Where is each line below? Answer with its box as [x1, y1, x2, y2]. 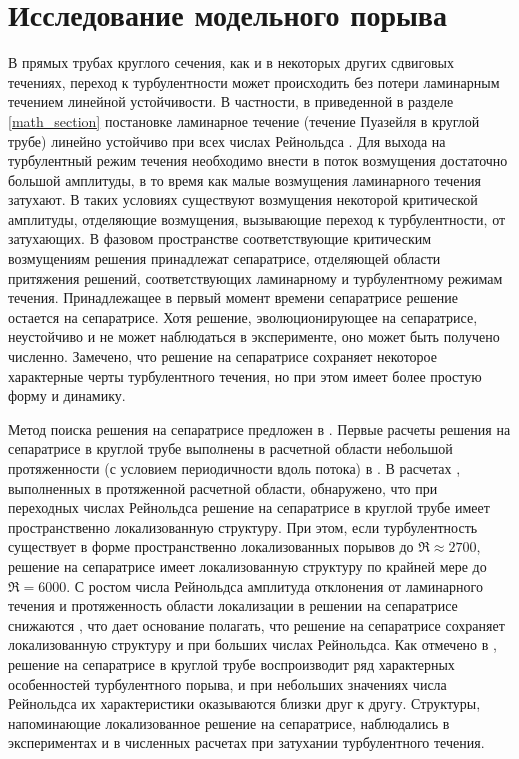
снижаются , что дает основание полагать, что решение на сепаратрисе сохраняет [8, 614, 505, 635]
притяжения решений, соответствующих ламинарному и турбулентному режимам [8, 267, 503, 288]
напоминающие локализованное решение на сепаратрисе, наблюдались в [8, 712, 450, 733]
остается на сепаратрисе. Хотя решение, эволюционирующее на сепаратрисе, [8, 306, 478, 327]
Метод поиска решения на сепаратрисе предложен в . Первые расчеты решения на [8, 418, 511, 439]
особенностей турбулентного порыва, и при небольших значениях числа [8, 673, 447, 694]
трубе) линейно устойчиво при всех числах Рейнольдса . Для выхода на [8, 130, 446, 151]
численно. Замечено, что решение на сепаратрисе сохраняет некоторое [8, 346, 437, 367]
